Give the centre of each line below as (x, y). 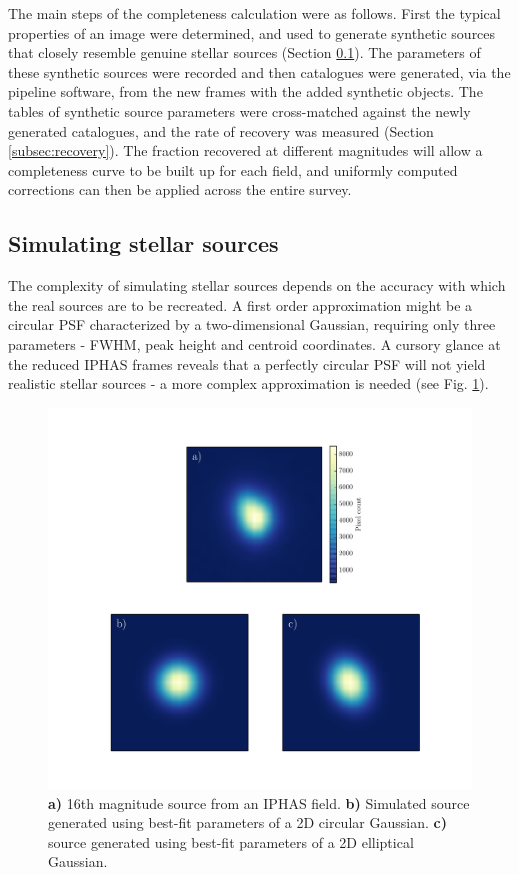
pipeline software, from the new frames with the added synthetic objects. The (245, 91)
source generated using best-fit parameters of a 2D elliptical (231, 841)
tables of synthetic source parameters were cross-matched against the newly (239, 110)
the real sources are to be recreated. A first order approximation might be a (240, 304)
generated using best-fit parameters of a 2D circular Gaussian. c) (247, 822)
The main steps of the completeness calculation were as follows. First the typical (254, 13)
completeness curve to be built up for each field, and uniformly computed (233, 169)
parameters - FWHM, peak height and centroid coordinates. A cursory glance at (254, 343)
